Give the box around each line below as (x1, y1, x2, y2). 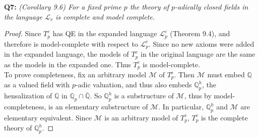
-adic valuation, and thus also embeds (76, 79, 192, 90)
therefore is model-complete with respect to (4, 38, 138, 49)
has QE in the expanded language (52, 28, 157, 39)
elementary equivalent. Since (4, 112, 92, 122)
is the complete (201, 112, 248, 122)
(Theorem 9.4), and (170, 28, 230, 39)
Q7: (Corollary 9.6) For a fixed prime (4, 2, 121, 12)
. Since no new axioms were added (149, 38, 254, 49)
